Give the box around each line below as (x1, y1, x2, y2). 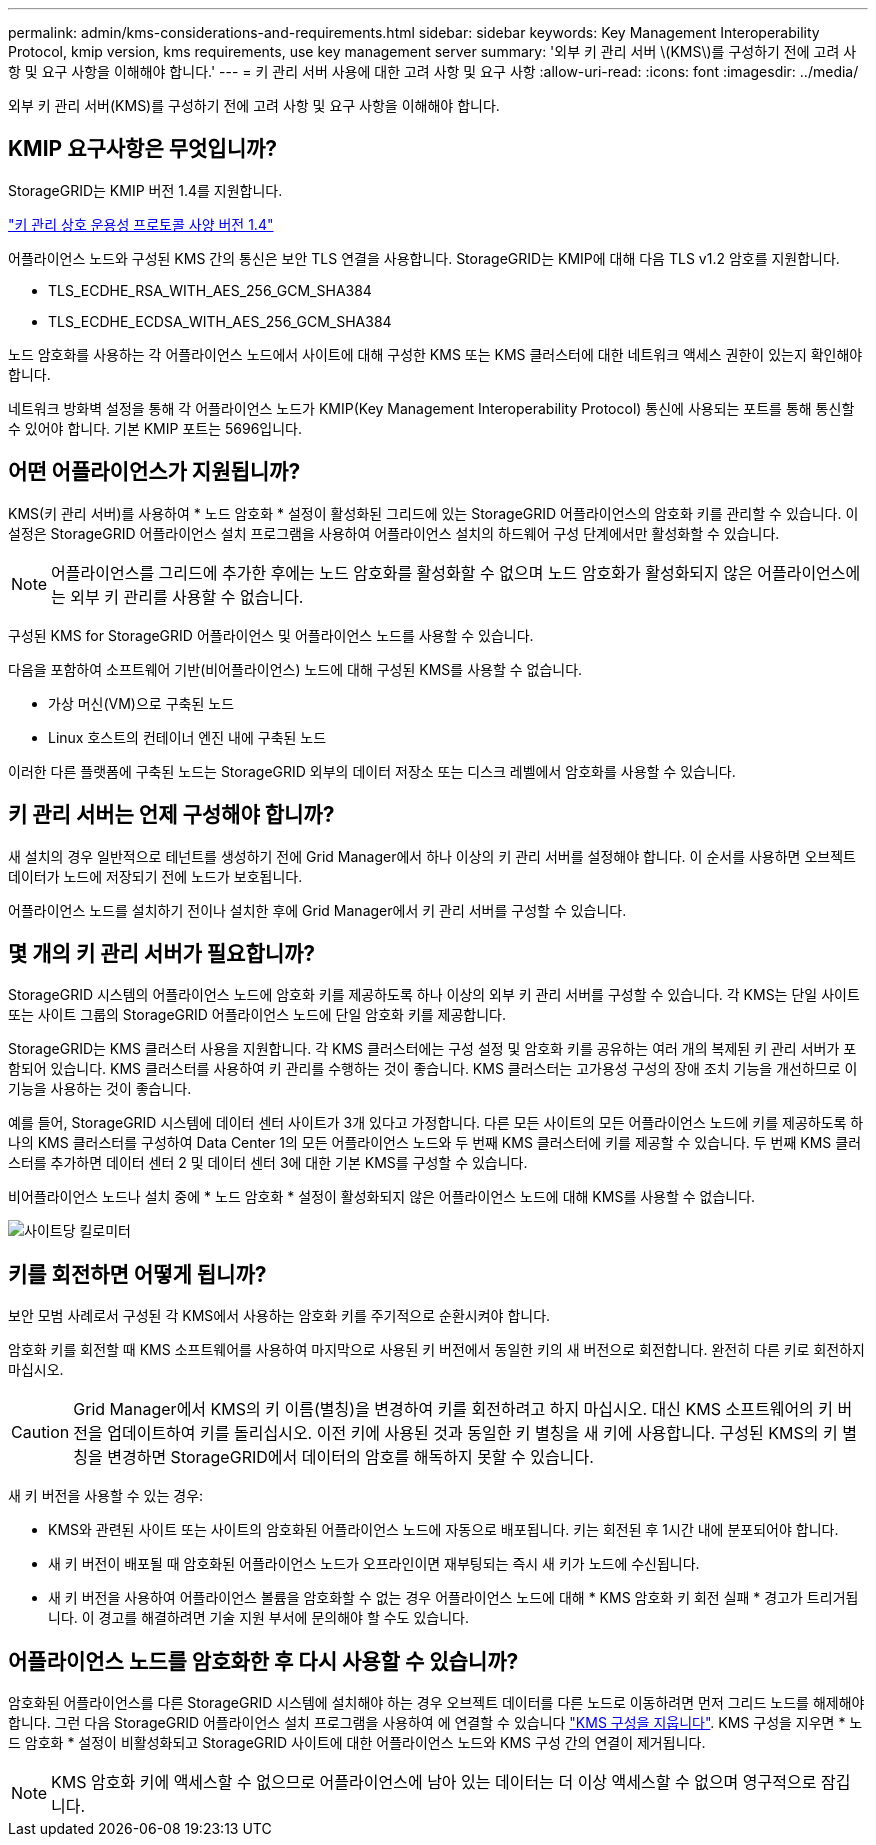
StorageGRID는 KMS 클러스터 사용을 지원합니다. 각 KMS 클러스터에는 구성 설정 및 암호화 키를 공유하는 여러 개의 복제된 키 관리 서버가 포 (8, 1040, 857, 1058)
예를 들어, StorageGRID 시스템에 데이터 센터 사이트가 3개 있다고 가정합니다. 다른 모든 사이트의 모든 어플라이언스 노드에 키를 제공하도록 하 (8, 1114, 864, 1132)
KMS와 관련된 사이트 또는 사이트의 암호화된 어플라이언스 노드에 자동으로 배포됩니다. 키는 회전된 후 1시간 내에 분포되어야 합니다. (48, 1521, 839, 1539)
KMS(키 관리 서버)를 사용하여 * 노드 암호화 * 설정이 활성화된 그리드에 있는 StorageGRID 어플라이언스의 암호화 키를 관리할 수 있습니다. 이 (8, 504, 859, 522)
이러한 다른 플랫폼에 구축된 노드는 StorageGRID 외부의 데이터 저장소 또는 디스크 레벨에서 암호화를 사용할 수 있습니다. (8, 762, 736, 780)
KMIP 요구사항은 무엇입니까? (8, 136, 278, 162)
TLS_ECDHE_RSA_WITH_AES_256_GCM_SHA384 (48, 281, 372, 299)
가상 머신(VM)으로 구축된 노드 (48, 694, 235, 712)
